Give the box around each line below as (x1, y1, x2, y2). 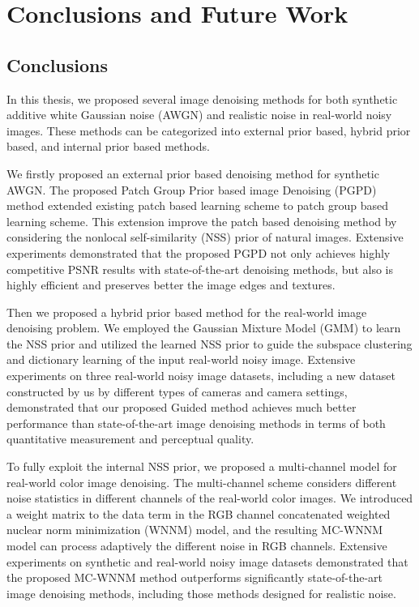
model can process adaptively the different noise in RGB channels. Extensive (6, 537, 387, 554)
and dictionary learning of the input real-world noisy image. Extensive (6, 351, 356, 368)
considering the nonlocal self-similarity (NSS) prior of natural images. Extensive (6, 229, 404, 246)
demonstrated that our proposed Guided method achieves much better (6, 399, 357, 416)
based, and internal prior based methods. (6, 138, 210, 155)
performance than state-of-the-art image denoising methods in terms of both (6, 414, 386, 431)
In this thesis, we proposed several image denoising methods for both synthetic (6, 90, 398, 107)
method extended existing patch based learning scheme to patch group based (6, 197, 388, 214)
